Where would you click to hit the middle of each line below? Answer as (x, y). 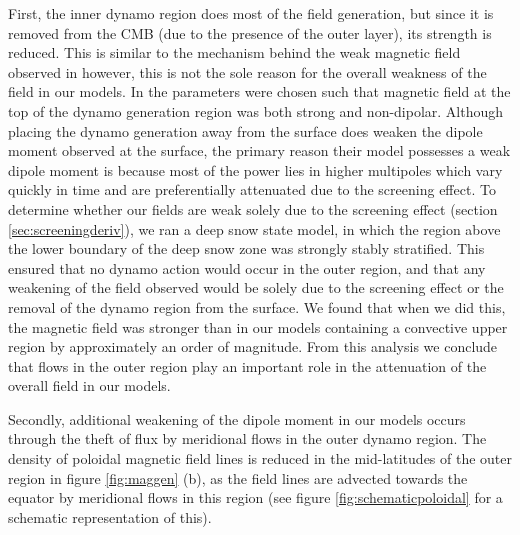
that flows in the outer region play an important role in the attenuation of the (247, 365)
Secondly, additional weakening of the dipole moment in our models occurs (237, 418)
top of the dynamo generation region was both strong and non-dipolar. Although (256, 110)
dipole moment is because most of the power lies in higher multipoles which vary (255, 169)
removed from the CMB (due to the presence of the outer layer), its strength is (250, 32)
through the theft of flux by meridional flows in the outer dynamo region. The (247, 438)
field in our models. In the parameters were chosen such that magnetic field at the (259, 91)
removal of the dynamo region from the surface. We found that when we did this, (257, 306)
